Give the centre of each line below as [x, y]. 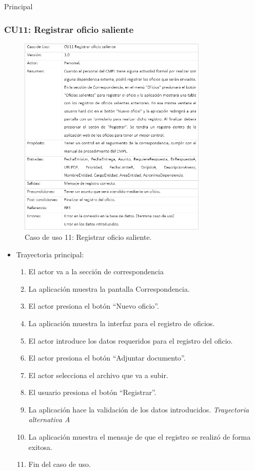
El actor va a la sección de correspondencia [96, 271]
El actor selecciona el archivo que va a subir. [98, 375]
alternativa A [49, 419]
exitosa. [40, 447]
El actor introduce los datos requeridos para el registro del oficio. [131, 340]
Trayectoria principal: [50, 254]
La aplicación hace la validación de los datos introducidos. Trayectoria [139, 409]
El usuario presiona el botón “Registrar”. [92, 392]
